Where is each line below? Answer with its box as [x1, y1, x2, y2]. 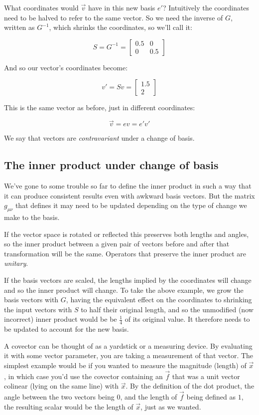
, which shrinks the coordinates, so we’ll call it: [49, 22, 192, 32]
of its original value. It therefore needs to [125, 314, 250, 324]
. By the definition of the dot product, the [126, 381, 255, 391]
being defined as [186, 392, 236, 402]
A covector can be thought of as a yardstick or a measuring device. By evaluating [4, 340, 253, 351]
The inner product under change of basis [4, 157, 219, 173]
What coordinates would [4, 2, 79, 12]
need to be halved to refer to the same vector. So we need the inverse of [4, 12, 223, 22]
